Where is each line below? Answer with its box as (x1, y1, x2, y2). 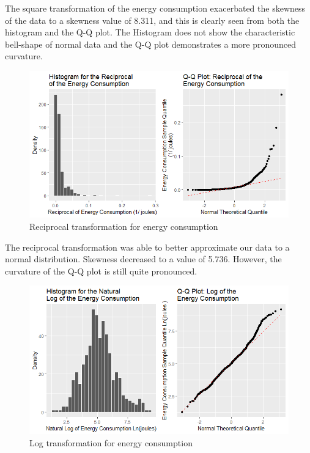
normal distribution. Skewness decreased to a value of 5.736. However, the (5, 252, 282, 265)
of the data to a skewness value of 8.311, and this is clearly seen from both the (5, 13, 300, 26)
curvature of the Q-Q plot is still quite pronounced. (5, 264, 197, 277)
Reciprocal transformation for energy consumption (29, 219, 218, 232)
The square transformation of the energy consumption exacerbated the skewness (5, 2, 306, 14)
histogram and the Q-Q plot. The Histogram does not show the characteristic (5, 26, 295, 39)
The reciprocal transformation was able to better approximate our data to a (5, 240, 290, 253)
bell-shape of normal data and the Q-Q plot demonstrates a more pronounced (5, 37, 297, 50)
